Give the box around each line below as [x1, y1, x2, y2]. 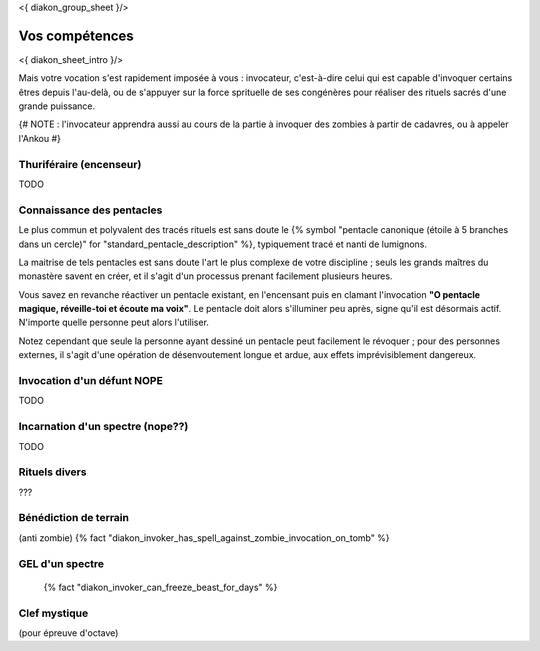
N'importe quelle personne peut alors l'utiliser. [18, 316, 210, 329]
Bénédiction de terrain [18, 511, 130, 525]
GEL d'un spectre [18, 556, 105, 570]
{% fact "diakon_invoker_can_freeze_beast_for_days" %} [43, 581, 278, 593]
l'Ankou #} [18, 132, 62, 144]
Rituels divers [18, 465, 87, 479]
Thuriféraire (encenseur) [18, 157, 142, 171]
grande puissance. [18, 100, 96, 112]
